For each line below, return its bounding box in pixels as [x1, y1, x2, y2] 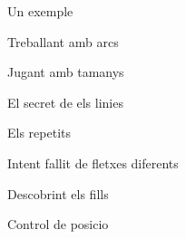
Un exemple [7, 2, 73, 20]
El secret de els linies [7, 92, 123, 111]
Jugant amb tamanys [7, 62, 124, 81]
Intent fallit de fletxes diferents [7, 153, 179, 172]
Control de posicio [7, 215, 109, 234]
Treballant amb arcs [7, 32, 119, 51]
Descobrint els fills [7, 184, 109, 203]
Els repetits [7, 123, 71, 142]
